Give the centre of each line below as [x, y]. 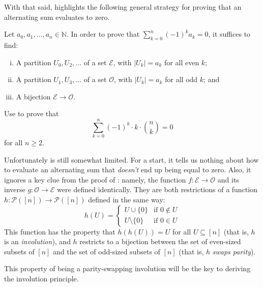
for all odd [181, 79]
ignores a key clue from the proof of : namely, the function [95, 179]
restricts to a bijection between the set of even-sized [160, 241]
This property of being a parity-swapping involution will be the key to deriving [127, 268]
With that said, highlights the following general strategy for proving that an [123, 7]
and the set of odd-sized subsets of [107, 251]
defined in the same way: [127, 200]
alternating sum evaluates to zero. [57, 17]
